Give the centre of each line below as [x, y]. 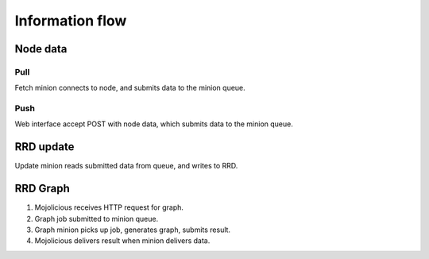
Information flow [71, 21]
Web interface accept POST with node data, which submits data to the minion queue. [154, 124]
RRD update [44, 147]
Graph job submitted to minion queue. [97, 218]
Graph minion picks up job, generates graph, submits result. [132, 230]
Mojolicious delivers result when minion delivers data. [122, 241]
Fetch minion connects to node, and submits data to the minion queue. [130, 88]
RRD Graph [43, 189]
